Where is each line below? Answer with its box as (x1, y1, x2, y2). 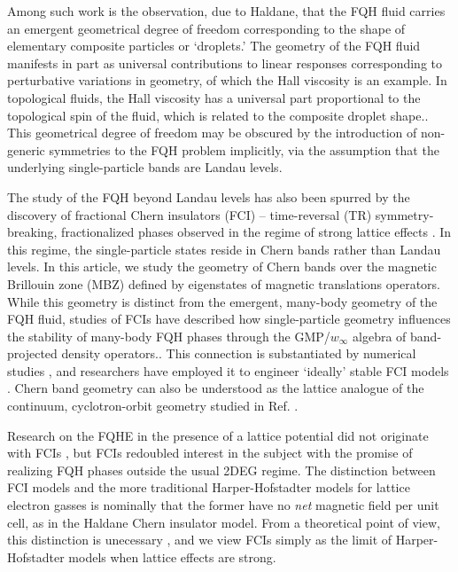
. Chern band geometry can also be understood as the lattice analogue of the (7, 379, 424, 397)
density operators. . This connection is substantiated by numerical (61, 344, 416, 363)
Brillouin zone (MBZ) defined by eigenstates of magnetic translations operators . (7, 274, 441, 293)
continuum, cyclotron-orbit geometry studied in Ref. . (7, 396, 299, 415)
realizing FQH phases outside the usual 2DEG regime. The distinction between (7, 460, 436, 479)
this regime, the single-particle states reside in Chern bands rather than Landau (7, 239, 441, 258)
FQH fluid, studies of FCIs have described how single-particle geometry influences (7, 310, 451, 328)
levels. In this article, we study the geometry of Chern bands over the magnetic (7, 257, 437, 276)
